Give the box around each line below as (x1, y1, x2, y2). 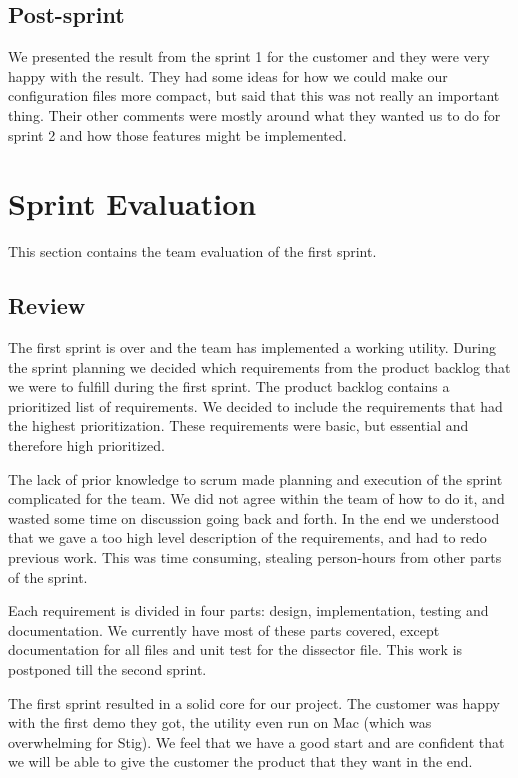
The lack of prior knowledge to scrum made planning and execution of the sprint (8, 468, 503, 489)
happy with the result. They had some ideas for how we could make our (8, 65, 448, 86)
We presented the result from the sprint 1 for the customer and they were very (8, 46, 490, 67)
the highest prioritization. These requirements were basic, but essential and (8, 415, 469, 436)
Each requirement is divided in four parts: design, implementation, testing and (8, 600, 489, 621)
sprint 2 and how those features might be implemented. (8, 124, 347, 145)
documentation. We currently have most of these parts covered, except (8, 619, 440, 640)
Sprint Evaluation (8, 183, 257, 224)
